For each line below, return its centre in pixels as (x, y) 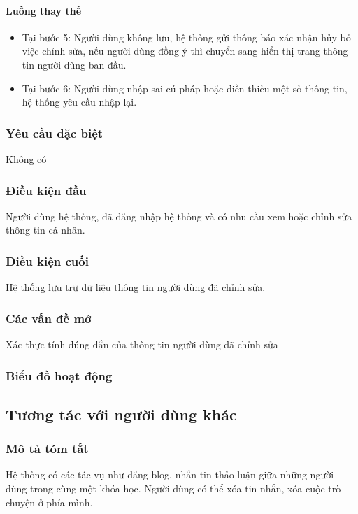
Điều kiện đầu (46, 190)
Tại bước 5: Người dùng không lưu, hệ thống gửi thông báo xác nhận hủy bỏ (186, 37)
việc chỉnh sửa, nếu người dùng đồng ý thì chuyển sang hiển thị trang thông (185, 51)
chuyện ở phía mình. (49, 502)
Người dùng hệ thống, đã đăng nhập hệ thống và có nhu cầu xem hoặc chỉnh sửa (179, 216)
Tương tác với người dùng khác (121, 414)
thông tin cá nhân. (45, 230)
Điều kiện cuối (47, 260)
